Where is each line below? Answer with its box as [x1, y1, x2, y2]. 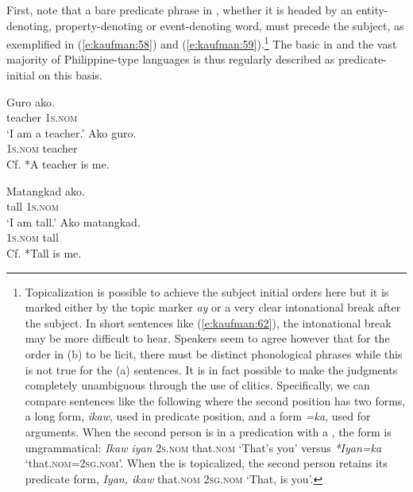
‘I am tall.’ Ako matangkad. [6, 213, 141, 230]
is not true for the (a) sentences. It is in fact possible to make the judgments [25, 361, 398, 378]
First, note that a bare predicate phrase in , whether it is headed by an [6, 2, 353, 17]
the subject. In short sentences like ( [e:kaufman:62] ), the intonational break [25, 314, 392, 331]
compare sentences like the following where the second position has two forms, [25, 392, 406, 409]
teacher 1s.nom [6, 109, 78, 126]
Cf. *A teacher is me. [6, 156, 110, 172]
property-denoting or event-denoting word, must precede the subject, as [55, 17, 404, 33]
